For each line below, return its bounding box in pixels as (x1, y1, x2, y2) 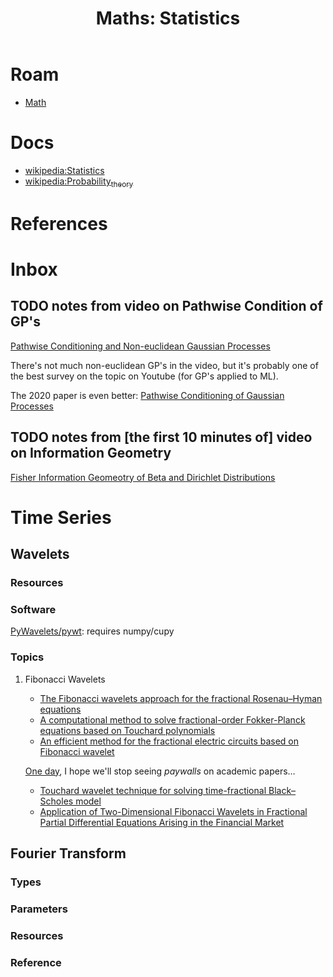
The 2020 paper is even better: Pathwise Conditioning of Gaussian (10, 389, 285, 401)
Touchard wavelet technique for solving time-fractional (39, 784, 267, 796)
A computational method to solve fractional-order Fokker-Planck (39, 713, 306, 726)
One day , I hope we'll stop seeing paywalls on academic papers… (24, 765, 296, 777)
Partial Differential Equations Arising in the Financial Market (39, 816, 285, 828)
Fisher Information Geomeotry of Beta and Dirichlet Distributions (10, 471, 276, 483)
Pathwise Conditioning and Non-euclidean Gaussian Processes (10, 340, 271, 352)
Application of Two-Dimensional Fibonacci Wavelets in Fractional (39, 805, 308, 817)
